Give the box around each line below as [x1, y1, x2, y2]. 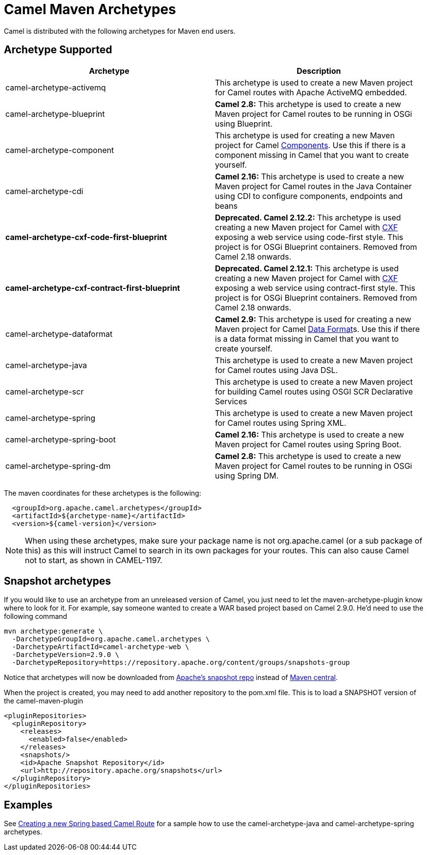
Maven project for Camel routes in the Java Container [215, 181, 412, 191]
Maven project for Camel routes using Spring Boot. [215, 439, 402, 449]
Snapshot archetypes [4, 575, 111, 588]
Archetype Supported [4, 44, 112, 56]
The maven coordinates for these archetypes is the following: [4, 488, 201, 497]
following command [4, 612, 67, 621]
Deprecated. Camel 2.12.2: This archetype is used [215, 212, 401, 222]
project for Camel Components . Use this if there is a [215, 140, 406, 150]
